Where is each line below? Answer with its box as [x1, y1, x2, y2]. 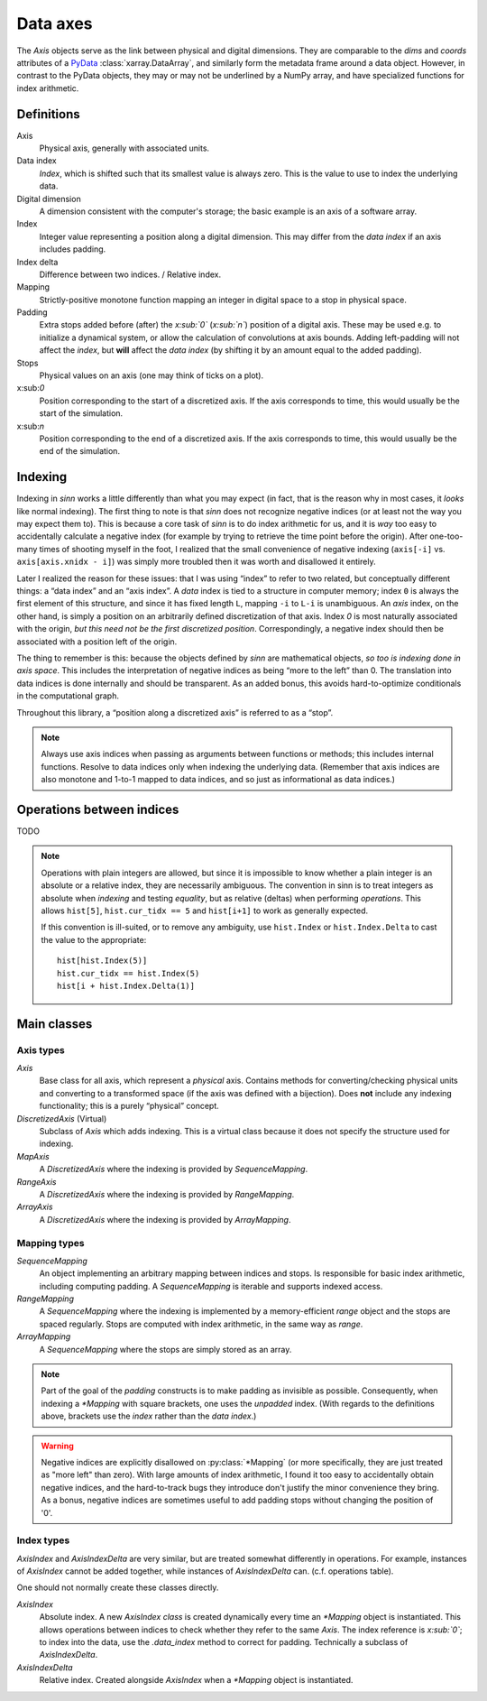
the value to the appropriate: [41, 934, 147, 945]
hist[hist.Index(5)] [57, 956, 148, 966]
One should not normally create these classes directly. [16, 1582, 219, 1593]
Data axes [16, 14, 94, 33]
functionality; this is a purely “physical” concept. [39, 1101, 220, 1112]
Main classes [16, 1016, 93, 1031]
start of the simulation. [39, 408, 124, 419]
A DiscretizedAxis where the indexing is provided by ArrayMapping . [39, 1214, 291, 1225]
